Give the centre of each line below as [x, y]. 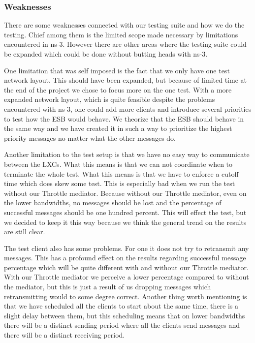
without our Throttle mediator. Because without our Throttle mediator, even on [125, 193]
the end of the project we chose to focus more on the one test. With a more [118, 89]
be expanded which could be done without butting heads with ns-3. [106, 54]
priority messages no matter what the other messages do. [90, 138]
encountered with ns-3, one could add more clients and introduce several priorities [128, 109]
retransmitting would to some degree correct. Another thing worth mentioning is [126, 296]
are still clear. [25, 232]
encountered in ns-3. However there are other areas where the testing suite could [125, 44]
